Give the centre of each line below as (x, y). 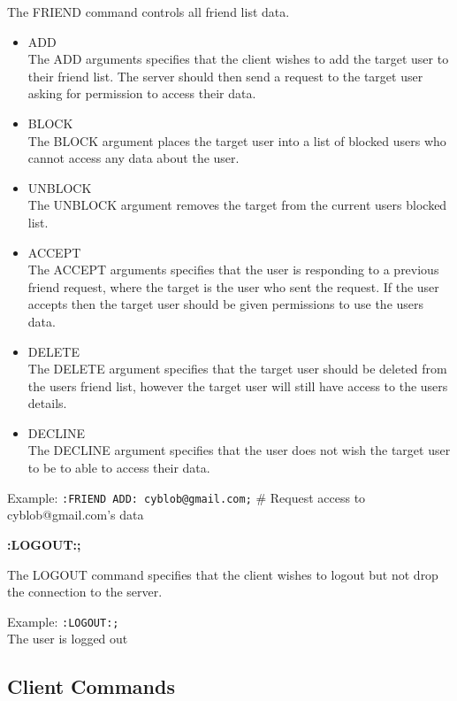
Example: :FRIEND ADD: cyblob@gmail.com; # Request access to (187, 497)
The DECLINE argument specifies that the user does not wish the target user (239, 450)
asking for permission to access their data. (142, 93)
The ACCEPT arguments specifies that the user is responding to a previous (233, 270)
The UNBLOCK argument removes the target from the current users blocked (237, 205)
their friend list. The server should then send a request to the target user (225, 76)
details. (47, 403)
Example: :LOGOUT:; (63, 621)
